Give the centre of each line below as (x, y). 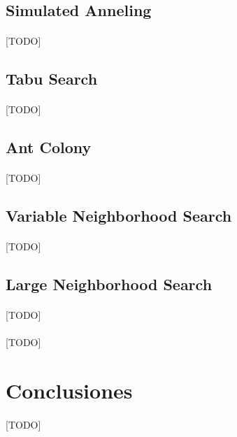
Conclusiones (69, 391)
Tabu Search (52, 79)
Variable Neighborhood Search (119, 216)
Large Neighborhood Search (109, 284)
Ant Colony (49, 147)
